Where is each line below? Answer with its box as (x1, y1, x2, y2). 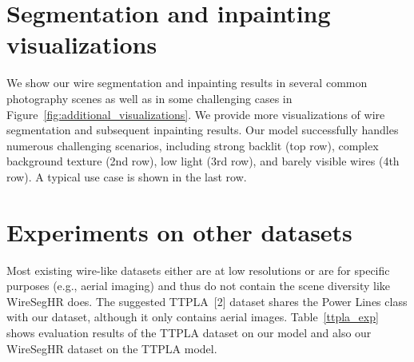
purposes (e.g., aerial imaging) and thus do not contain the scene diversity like (6, 277, 391, 294)
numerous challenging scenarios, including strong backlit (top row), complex (6, 137, 379, 153)
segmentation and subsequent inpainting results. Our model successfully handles (6, 121, 399, 138)
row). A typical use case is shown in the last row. (6, 168, 247, 185)
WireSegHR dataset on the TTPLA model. (6, 340, 217, 356)
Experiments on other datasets (6, 215, 352, 248)
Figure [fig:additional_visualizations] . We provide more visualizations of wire (6, 105, 385, 122)
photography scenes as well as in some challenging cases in (6, 90, 293, 106)
